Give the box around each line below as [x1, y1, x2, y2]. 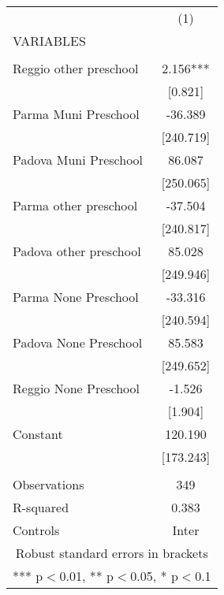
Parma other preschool [13, 196, 138, 214]
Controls [13, 521, 60, 539]
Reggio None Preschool [13, 379, 140, 397]
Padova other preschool [13, 242, 141, 260]
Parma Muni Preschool [13, 105, 140, 123]
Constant [13, 425, 63, 443]
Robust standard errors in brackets [15, 544, 208, 562]
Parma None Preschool [13, 288, 139, 306]
